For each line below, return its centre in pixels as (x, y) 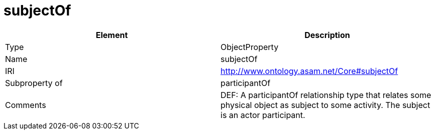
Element (112, 35)
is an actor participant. (263, 115)
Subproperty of (34, 83)
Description (327, 35)
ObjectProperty (250, 47)
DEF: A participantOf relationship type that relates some (326, 95)
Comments (26, 105)
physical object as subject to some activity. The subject (325, 105)
